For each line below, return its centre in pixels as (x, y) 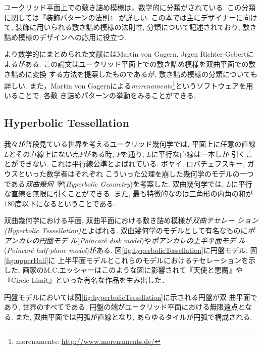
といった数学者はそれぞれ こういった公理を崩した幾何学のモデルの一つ (136, 173)
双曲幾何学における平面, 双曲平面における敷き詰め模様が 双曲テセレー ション (131, 220)
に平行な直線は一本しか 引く (198, 154)
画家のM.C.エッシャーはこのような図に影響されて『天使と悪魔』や (133, 270)
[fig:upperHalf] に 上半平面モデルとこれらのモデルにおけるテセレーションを (126, 260)
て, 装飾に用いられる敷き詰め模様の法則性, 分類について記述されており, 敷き (130, 27)
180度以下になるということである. (60, 203)
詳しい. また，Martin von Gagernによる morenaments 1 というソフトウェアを (125, 85)
